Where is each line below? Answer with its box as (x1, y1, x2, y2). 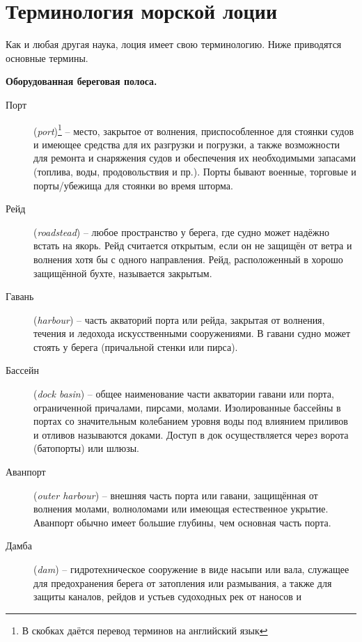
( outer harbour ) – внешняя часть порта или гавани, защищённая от (33, 487, 318, 502)
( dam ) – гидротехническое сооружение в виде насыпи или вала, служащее (33, 562, 349, 576)
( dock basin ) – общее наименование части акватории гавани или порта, (33, 386, 334, 401)
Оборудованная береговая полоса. (6, 74, 157, 88)
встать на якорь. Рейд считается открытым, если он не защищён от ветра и (33, 238, 352, 253)
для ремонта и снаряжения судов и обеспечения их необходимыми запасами (33, 150, 356, 165)
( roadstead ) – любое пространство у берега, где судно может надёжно (33, 224, 329, 239)
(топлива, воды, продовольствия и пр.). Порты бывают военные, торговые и (33, 164, 356, 178)
